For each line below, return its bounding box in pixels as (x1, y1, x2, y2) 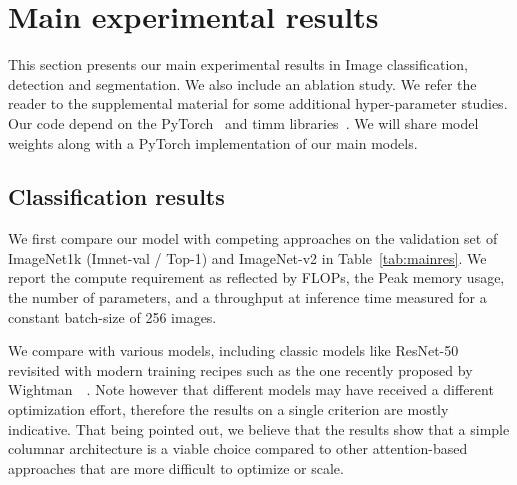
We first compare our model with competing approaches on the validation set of (8, 228, 498, 249)
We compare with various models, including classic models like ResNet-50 (8, 340, 459, 361)
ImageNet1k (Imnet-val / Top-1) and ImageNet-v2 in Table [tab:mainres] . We (8, 247, 487, 268)
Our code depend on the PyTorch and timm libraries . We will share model (8, 112, 479, 133)
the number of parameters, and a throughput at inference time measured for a (8, 287, 487, 308)
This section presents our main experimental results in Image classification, (8, 54, 469, 75)
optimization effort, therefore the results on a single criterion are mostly (8, 399, 449, 420)
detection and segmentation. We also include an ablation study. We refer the (8, 73, 477, 94)
